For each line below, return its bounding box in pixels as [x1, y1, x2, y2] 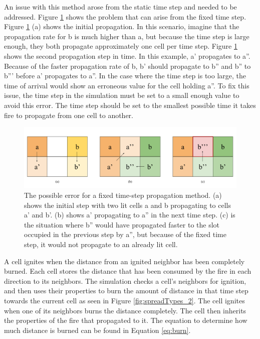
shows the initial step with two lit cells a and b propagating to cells [24, 199, 231, 210]
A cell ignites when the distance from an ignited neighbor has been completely [4, 256, 245, 266]
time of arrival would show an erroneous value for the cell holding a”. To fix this [4, 80, 249, 90]
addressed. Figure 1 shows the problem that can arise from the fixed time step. [4, 11, 246, 22]
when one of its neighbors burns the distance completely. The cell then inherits [4, 305, 246, 315]
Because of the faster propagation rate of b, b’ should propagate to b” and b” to [4, 60, 251, 71]
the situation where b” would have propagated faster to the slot [24, 219, 220, 230]
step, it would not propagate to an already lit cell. [24, 239, 178, 249]
